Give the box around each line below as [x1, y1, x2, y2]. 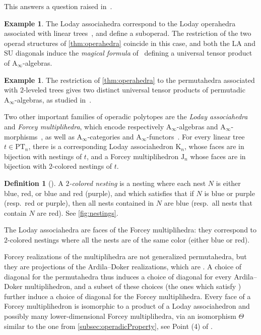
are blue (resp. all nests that [164, 198, 253, 208]
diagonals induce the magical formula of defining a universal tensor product [15, 47, 252, 58]
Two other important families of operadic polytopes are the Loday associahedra [4, 111, 248, 122]
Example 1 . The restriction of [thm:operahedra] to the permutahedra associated [4, 74, 255, 85]
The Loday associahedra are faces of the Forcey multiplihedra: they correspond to [4, 224, 257, 235]
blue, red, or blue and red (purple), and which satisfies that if [4, 187, 194, 198]
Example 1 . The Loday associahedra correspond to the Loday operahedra [4, 18, 236, 28]
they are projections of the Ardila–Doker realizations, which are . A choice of [4, 261, 242, 272]
